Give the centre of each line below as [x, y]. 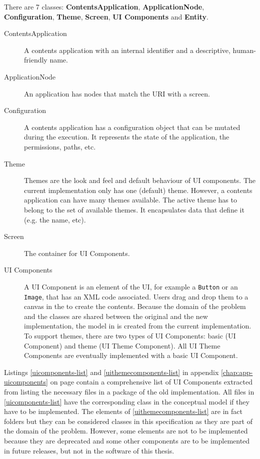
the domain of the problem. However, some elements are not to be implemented [126, 431]
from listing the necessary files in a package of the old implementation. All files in [129, 391]
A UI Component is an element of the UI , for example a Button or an [131, 286]
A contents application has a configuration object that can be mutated [132, 127]
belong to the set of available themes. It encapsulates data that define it [134, 209]
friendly [36, 60]
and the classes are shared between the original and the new [116, 316]
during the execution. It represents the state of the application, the [127, 137]
